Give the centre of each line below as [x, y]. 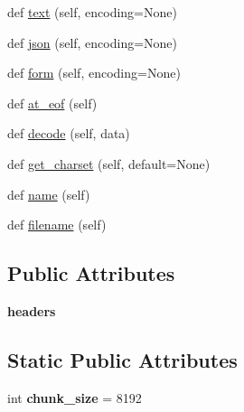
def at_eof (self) [52, 103]
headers [32, 310]
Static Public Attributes [122, 359]
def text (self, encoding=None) [92, 12]
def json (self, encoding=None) [93, 42]
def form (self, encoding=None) [94, 73]
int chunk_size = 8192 [75, 397]
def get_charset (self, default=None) [109, 163]
